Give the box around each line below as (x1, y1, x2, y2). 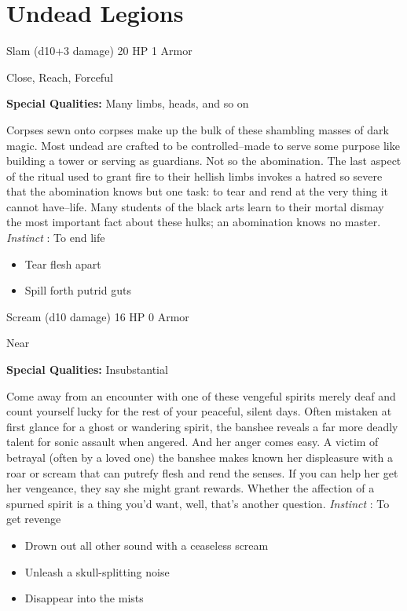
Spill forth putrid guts (24, 282, 131, 298)
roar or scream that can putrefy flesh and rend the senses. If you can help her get (6, 464, 398, 481)
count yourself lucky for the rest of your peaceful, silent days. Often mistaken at (6, 403, 392, 419)
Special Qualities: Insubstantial (6, 361, 168, 378)
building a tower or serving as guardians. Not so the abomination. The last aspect (6, 152, 401, 169)
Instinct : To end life (6, 229, 105, 246)
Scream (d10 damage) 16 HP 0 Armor (6, 308, 189, 324)
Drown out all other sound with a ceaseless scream (24, 536, 269, 553)
